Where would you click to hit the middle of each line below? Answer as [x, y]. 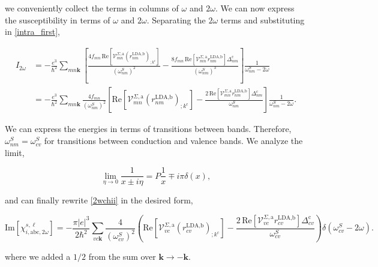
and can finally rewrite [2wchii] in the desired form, [99, 200]
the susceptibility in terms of [58, 19]
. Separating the [176, 19]
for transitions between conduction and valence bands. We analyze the [173, 141]
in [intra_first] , [32, 31]
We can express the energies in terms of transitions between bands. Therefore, [148, 129]
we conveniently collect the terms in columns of [92, 8]
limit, [15, 152]
